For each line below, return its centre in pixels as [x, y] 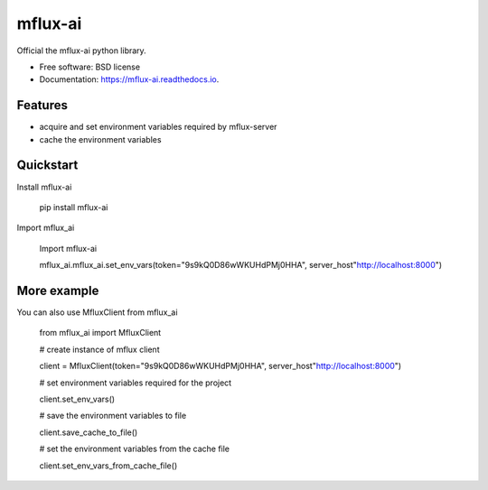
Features [42, 105]
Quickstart [47, 166]
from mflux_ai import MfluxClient [100, 333]
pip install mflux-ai [74, 207]
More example [58, 290]
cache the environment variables [100, 139]
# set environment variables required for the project [136, 383]
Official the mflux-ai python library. [81, 51]
